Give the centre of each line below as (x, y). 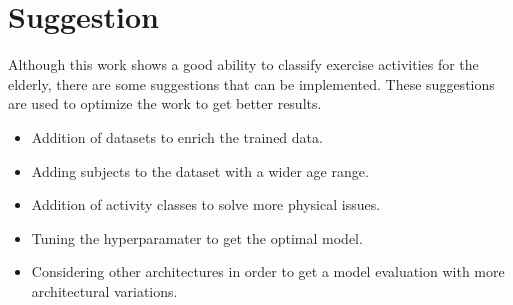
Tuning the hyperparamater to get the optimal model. (197, 237)
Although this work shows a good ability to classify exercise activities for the (243, 64)
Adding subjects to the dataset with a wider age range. (200, 170)
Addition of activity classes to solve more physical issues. (206, 204)
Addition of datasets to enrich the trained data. (177, 136)
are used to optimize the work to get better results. (165, 103)
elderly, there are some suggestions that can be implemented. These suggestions (251, 83)
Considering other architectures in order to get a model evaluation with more (268, 271)
